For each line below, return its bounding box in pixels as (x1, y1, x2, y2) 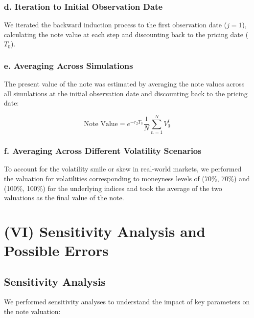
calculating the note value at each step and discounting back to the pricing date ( (4, 29, 249, 39)
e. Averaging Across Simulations (4, 59, 133, 71)
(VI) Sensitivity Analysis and (4, 221, 206, 241)
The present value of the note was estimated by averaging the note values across (4, 79, 245, 89)
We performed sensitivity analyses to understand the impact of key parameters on (4, 297, 250, 307)
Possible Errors (4, 240, 109, 260)
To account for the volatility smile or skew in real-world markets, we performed (4, 164, 242, 174)
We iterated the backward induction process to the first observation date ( (4, 20, 227, 30)
